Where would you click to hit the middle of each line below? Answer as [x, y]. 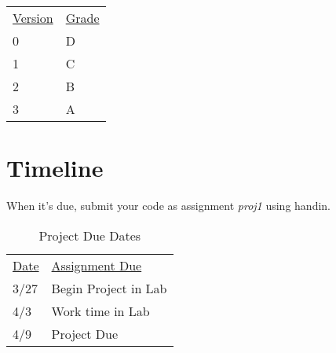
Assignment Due [97, 265]
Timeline [55, 168]
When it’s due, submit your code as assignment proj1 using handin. [168, 206]
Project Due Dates [90, 235]
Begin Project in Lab [109, 288]
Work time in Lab [100, 311]
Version [33, 18]
